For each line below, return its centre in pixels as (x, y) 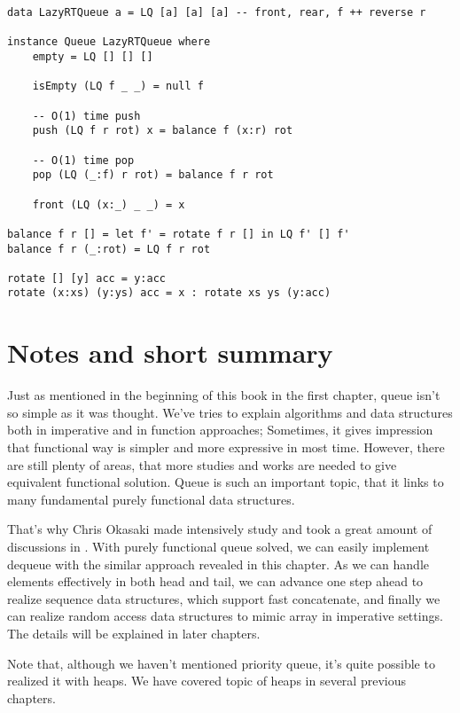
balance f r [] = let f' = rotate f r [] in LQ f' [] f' (179, 234)
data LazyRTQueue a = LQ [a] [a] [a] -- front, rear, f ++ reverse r (217, 12)
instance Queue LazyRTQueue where (109, 42)
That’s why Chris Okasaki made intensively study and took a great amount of (220, 529)
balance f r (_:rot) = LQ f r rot (109, 249)
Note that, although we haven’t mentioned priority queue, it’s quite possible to (221, 663)
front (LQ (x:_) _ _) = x (109, 204)
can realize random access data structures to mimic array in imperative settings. (225, 616)
